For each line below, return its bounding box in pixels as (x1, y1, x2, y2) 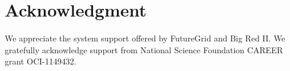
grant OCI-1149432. (5, 55, 77, 67)
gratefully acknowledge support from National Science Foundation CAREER (5, 43, 283, 56)
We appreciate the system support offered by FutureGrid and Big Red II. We (5, 32, 285, 44)
